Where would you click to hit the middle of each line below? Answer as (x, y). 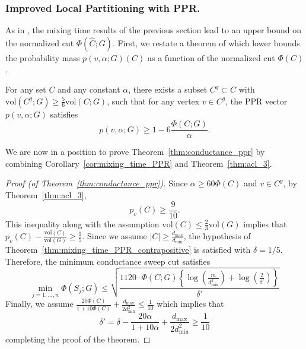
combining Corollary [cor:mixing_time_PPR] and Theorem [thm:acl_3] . (139, 163)
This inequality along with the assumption (82, 223)
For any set (26, 89)
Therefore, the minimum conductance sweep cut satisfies (108, 261)
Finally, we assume (39, 304)
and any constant (89, 89)
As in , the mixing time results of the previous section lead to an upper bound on (154, 30)
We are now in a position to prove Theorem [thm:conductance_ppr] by (135, 152)
